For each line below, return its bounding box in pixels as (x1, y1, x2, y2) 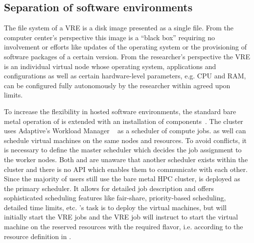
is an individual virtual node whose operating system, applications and (4, 61, 216, 71)
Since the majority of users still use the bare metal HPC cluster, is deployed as (4, 173, 240, 184)
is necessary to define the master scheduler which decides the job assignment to (4, 145, 242, 155)
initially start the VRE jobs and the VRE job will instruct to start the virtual (4, 212, 238, 222)
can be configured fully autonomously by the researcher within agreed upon (4, 80, 231, 90)
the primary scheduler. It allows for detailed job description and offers (4, 183, 214, 193)
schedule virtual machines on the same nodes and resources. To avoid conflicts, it (4, 135, 247, 145)
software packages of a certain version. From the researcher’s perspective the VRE (4, 51, 250, 61)
